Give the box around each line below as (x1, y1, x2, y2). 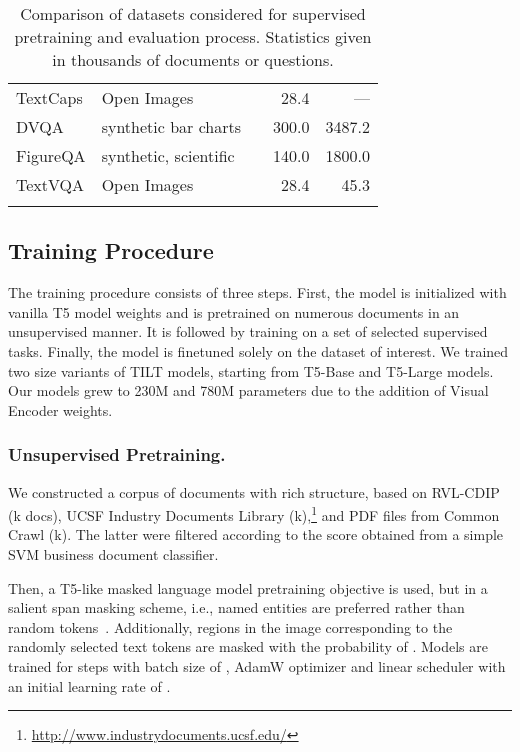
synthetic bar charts (101, 115, 242, 138)
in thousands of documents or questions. (52, 48, 334, 71)
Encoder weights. (8, 399, 113, 420)
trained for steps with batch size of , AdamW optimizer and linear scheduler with (8, 655, 506, 676)
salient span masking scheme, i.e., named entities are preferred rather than (8, 597, 465, 618)
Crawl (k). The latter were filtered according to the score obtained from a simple (8, 524, 504, 545)
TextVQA (16, 173, 85, 196)
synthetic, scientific (101, 144, 235, 167)
